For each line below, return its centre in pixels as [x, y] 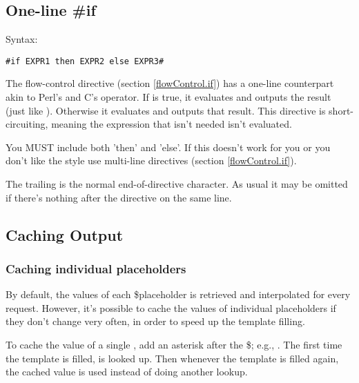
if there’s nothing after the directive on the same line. [119, 197]
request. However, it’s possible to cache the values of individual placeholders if [171, 307]
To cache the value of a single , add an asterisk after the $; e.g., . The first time [174, 344]
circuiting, [27, 124]
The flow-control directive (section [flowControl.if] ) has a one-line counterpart [170, 83]
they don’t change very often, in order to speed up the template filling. [155, 321]
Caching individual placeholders [96, 268]
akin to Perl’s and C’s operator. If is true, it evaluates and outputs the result [168, 97]
